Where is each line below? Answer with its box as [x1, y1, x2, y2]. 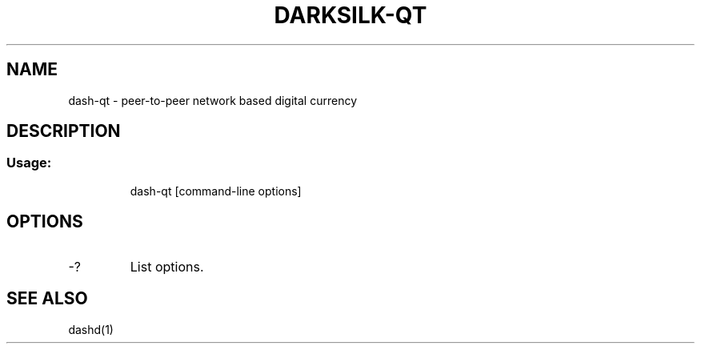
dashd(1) [68, 322, 114, 336]
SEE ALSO [6, 288, 88, 309]
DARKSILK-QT [274, 2, 427, 29]
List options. [130, 258, 204, 275]
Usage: [6, 155, 52, 171]
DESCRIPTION [6, 121, 121, 142]
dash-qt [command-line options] [130, 183, 302, 198]
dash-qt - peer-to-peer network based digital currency [68, 93, 357, 107]
